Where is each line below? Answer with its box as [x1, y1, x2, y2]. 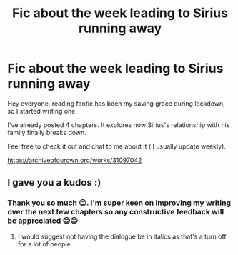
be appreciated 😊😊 [7, 216, 79, 226]
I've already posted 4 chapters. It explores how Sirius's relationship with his [7, 120, 230, 129]
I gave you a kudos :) [7, 176, 101, 189]
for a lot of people [17, 239, 71, 248]
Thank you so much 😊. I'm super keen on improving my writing [7, 198, 231, 208]
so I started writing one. [7, 106, 77, 115]
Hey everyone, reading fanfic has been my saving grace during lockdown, [7, 99, 225, 108]
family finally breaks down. [7, 128, 87, 136]
